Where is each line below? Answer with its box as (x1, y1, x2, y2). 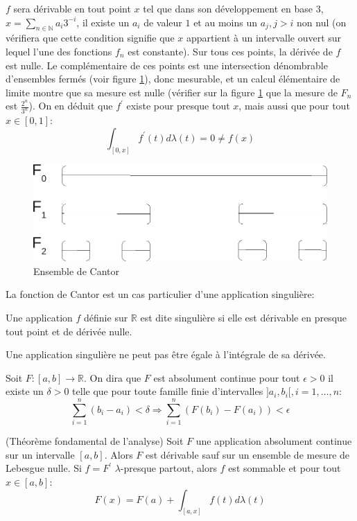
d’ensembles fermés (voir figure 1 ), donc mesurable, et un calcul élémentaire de (6, 71, 340, 86)
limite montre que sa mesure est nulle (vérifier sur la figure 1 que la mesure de (6, 85, 338, 99)
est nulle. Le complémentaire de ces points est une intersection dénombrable (6, 58, 328, 72)
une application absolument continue (195, 434, 352, 448)
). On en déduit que (28, 98, 113, 113)
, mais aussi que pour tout (238, 98, 350, 113)
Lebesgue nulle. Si (6, 461, 82, 475)
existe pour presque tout (126, 98, 230, 113)
